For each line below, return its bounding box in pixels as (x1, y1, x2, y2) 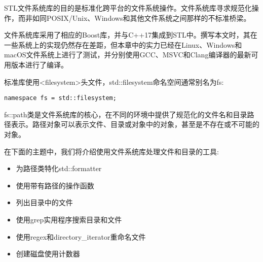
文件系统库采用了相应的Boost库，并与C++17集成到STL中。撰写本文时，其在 (4, 29, 257, 40)
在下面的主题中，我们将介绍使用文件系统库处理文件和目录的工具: (4, 146, 219, 156)
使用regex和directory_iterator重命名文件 (16, 231, 146, 242)
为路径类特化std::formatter (16, 163, 102, 174)
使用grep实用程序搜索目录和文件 (16, 214, 122, 224)
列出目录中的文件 (16, 197, 73, 208)
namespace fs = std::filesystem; (4, 94, 117, 102)
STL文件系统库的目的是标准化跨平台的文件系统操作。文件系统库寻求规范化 (4, 3, 252, 13)
